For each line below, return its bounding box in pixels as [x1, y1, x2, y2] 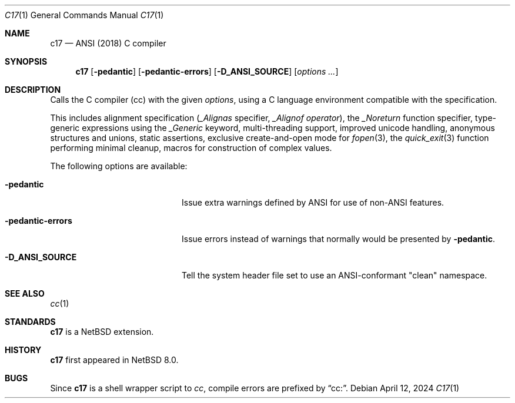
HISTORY [5, 345, 42, 355]
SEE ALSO [5, 288, 45, 298]
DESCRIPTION [5, 85, 61, 95]
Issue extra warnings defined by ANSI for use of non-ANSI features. [182, 197, 444, 207]
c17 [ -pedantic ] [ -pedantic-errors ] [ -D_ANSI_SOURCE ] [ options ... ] [75, 66, 339, 76]
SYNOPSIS [5, 56, 48, 66]
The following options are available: [50, 161, 188, 171]
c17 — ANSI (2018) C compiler [50, 38, 166, 48]
